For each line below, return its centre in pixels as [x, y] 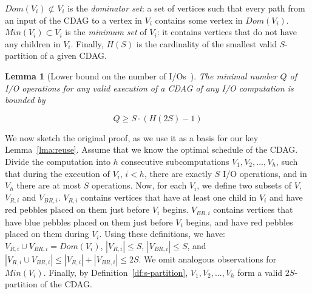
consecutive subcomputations [175, 161]
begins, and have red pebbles [239, 222]
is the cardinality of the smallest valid [207, 43]
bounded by [25, 100]
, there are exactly [178, 173]
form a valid [260, 272]
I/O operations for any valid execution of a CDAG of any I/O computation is [149, 88]
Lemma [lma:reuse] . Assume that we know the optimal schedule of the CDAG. [151, 149]
